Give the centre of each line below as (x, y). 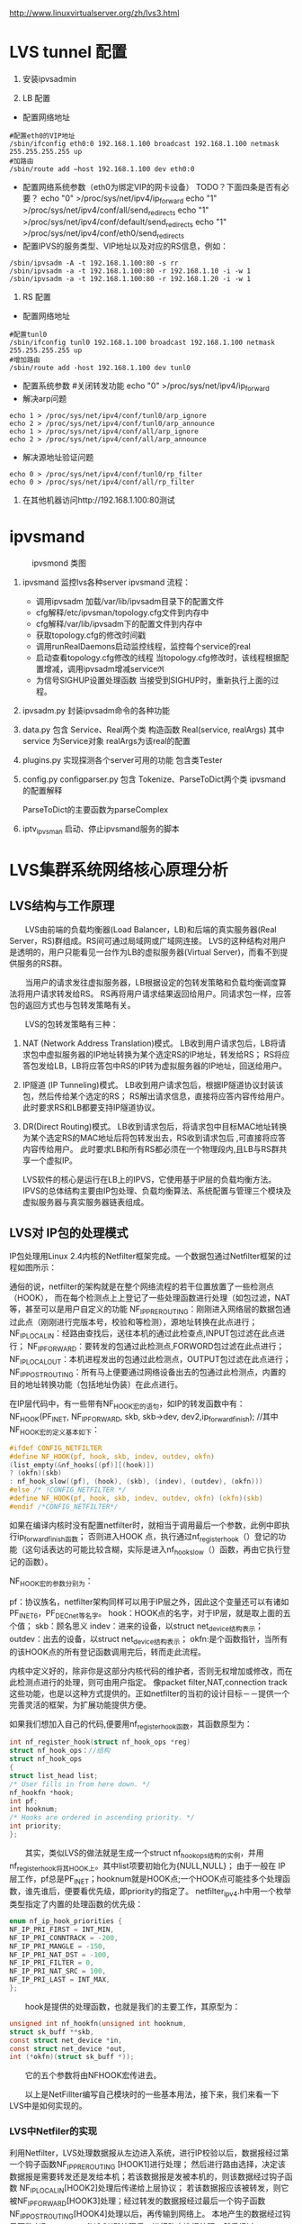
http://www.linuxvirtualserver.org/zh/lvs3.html (94, 13)
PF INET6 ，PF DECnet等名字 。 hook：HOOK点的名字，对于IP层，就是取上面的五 (150, 1614)
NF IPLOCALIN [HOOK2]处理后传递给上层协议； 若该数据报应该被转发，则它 (154, 2189)
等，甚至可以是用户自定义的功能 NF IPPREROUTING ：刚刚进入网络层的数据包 (146, 1310)
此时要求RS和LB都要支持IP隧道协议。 (91, 1107)
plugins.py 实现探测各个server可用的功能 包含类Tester (122, 759)
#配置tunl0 (28, 335)
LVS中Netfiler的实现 (53, 2131)
